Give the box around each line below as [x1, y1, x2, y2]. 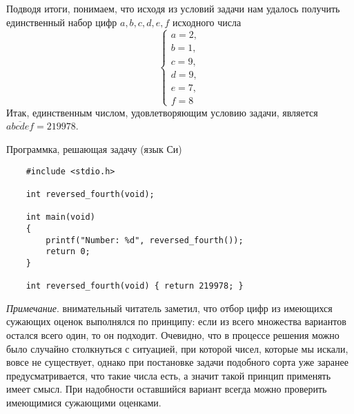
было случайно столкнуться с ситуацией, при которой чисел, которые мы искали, [6, 341, 348, 355]
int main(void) [26, 212, 95, 222]
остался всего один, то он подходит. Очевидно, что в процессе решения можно [6, 328, 340, 342]
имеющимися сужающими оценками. [6, 395, 161, 410]
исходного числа [172, 14, 242, 29]
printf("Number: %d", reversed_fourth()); [46, 235, 244, 245]
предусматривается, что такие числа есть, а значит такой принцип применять [6, 368, 331, 382]
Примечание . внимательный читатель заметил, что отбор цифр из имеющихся [6, 300, 333, 315]
